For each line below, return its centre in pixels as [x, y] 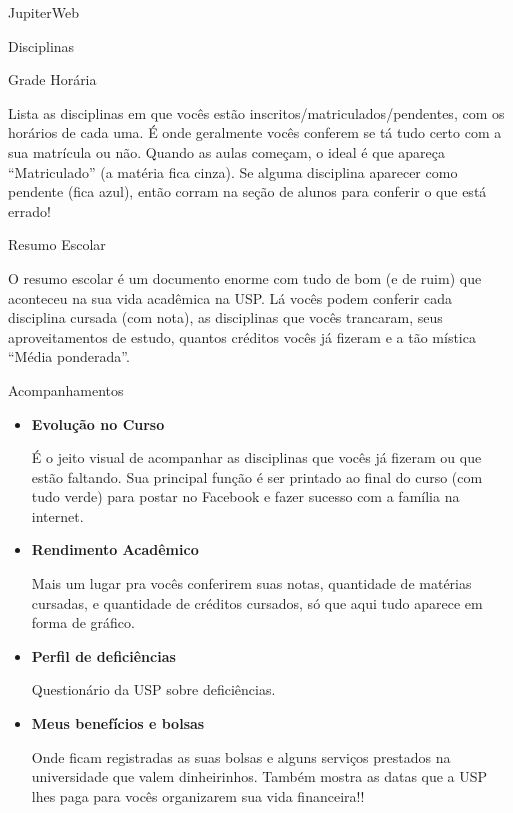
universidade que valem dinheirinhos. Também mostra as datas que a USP [259, 776]
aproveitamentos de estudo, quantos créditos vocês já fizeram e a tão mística [242, 336]
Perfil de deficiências [103, 655]
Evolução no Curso [98, 423]
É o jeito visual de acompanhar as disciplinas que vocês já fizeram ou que [256, 457]
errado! [29, 210]
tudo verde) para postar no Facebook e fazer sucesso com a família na [245, 496]
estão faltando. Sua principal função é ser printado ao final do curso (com [257, 476]
